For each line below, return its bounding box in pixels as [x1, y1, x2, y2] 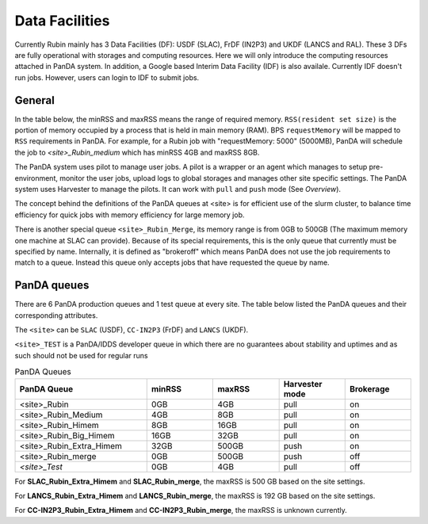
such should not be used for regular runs [14, 350, 148, 360]
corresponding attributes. [14, 310, 98, 320]
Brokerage [350, 383, 390, 394]
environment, [14, 173, 59, 182]
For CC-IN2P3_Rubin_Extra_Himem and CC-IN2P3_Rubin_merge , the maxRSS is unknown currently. [14, 506, 348, 515]
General [14, 94, 55, 107]
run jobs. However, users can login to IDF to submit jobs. [14, 72, 200, 82]
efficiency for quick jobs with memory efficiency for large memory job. [14, 210, 245, 220]
